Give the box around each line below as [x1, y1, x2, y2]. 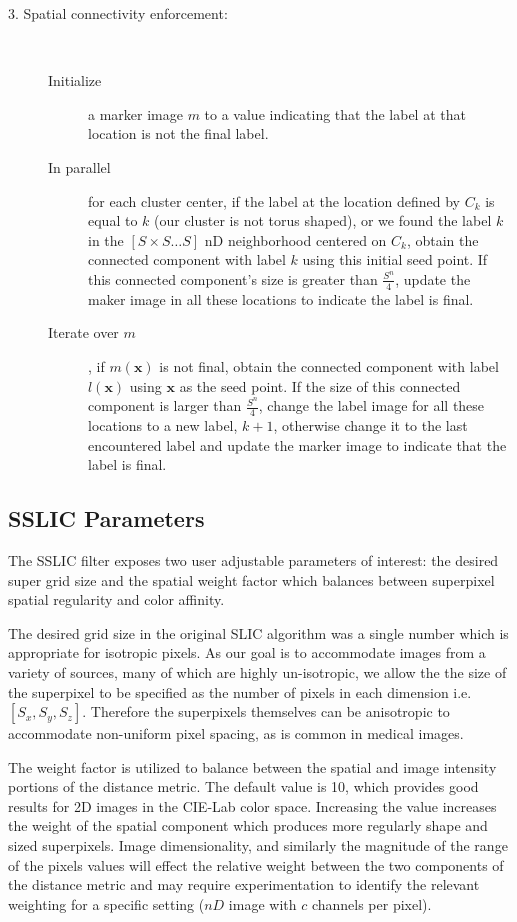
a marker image [88, 103, 183, 124]
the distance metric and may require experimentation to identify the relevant [8, 874, 480, 895]
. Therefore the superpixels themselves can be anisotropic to [82, 701, 450, 722]
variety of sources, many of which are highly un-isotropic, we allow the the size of [8, 661, 507, 682]
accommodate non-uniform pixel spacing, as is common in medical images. [8, 723, 464, 744]
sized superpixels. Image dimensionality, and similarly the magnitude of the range [8, 835, 508, 856]
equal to [88, 210, 138, 231]
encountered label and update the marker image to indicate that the [88, 434, 507, 455]
